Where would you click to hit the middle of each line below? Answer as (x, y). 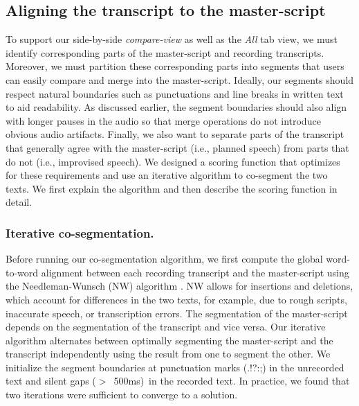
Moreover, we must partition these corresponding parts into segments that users (175, 66)
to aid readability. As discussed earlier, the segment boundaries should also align (176, 107)
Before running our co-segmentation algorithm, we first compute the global (164, 259)
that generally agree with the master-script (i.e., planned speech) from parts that (177, 147)
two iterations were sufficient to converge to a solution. (122, 395)
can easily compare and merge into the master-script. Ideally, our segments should (180, 79)
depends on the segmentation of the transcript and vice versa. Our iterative (166, 327)
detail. (19, 202)
